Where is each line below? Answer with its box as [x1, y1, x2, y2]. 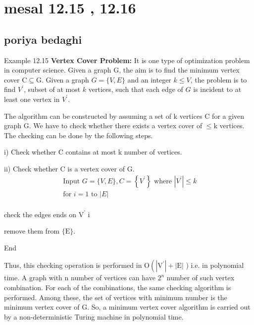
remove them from [4, 226, 60, 236]
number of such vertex [166, 272, 235, 283]
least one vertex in [4, 93, 60, 104]
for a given [212, 110, 245, 121]
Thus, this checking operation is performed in [4, 260, 142, 270]
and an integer [127, 74, 171, 84]
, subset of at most [24, 84, 81, 94]
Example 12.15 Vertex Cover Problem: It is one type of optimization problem [4, 55, 250, 65]
